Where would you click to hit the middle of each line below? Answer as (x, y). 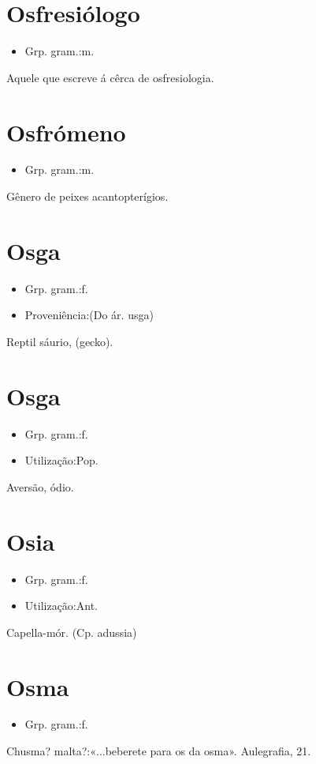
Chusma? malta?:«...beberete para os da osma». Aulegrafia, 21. (159, 751)
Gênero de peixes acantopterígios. (87, 196)
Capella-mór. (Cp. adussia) (72, 632)
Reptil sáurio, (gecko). (60, 341)
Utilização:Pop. (61, 460)
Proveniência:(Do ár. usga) (89, 315)
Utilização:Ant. (61, 606)
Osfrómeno (66, 132)
